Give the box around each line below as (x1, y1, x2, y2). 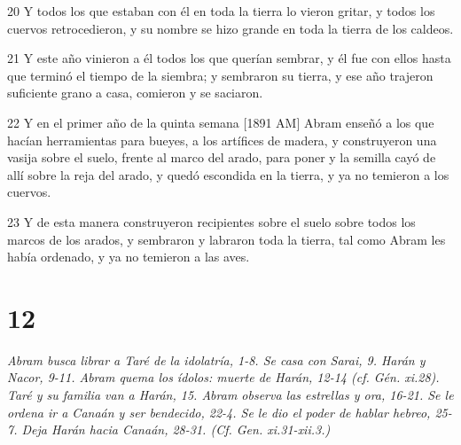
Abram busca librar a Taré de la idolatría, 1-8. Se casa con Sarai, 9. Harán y (7, 350, 426, 369)
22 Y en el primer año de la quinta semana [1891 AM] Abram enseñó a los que (7, 113, 434, 131)
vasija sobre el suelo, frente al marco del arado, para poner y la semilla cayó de (7, 148, 436, 167)
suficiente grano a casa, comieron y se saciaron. (7, 83, 263, 102)
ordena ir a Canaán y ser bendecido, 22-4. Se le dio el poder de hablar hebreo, (7, 402, 431, 421)
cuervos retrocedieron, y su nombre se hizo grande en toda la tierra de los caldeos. (7, 19, 454, 37)
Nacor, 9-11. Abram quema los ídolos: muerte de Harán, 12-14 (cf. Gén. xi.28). (7, 368, 440, 386)
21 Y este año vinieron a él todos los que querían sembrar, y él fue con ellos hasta (7, 49, 451, 67)
